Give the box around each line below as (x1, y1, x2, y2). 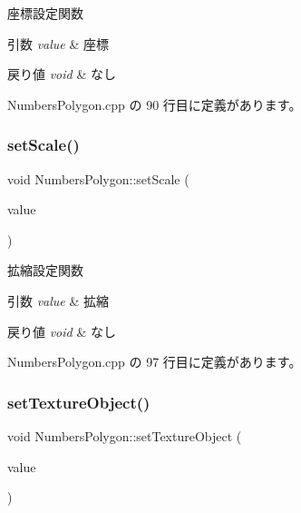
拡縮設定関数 (7, 261, 83, 280)
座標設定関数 (7, 4, 83, 22)
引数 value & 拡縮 (7, 291, 110, 310)
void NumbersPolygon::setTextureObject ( (7, 426, 242, 445)
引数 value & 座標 (7, 34, 110, 53)
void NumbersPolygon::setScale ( (7, 169, 189, 188)
